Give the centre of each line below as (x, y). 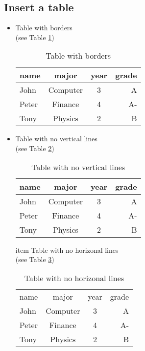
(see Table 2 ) (35, 148)
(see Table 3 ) (35, 259)
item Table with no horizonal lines (67, 250)
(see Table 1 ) (35, 37)
